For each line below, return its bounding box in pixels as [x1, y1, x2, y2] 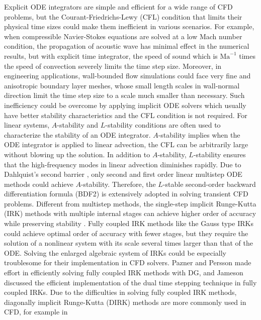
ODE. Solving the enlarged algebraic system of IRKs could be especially [4, 247, 226, 258]
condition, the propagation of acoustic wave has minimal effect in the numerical [4, 41, 249, 51]
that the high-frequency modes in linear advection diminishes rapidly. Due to [4, 159, 241, 169]
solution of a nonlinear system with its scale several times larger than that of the [4, 238, 253, 248]
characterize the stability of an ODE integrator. [4, 129, 151, 140]
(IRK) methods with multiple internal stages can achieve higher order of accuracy [4, 208, 256, 219]
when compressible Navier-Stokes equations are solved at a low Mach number [4, 31, 242, 41]
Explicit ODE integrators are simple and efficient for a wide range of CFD [4, 2, 233, 12]
